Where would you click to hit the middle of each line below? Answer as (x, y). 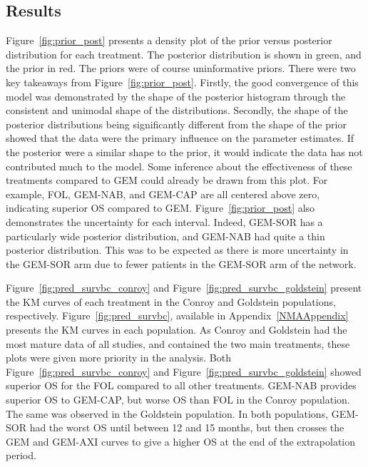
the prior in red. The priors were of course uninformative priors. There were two (181, 68)
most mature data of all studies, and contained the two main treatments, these (178, 343)
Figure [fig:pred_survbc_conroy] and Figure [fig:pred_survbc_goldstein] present (184, 288)
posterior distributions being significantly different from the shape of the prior (176, 124)
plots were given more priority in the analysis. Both (118, 358)
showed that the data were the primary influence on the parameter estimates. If (180, 138)
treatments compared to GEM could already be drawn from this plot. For (167, 180)
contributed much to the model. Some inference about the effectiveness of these (179, 166)
